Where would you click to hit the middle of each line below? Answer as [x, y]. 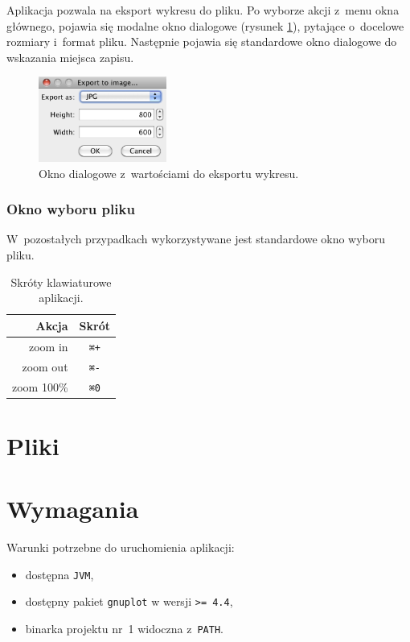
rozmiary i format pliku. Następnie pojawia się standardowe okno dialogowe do [202, 41]
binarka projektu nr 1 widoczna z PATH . [124, 629]
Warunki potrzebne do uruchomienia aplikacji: [121, 547]
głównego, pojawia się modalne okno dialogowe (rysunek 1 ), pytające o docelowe [205, 25]
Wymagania [73, 509]
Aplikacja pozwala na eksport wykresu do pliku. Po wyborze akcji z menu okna [203, 10]
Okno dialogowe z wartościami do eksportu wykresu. [169, 173]
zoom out [45, 366]
